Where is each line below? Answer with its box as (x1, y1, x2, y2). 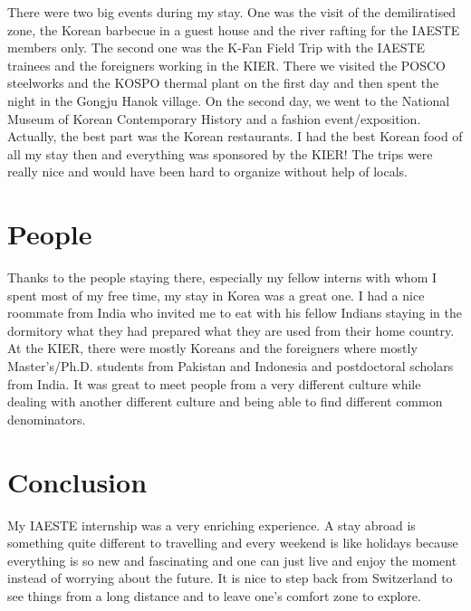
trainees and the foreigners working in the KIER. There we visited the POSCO (7, 55, 447, 74)
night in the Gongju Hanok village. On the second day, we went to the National (7, 91, 450, 110)
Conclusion (7, 463, 148, 500)
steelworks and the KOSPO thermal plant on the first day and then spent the (7, 73, 439, 92)
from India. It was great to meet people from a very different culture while (7, 374, 421, 393)
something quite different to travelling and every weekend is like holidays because (7, 533, 458, 552)
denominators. (7, 409, 86, 428)
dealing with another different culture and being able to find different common (7, 392, 443, 411)
